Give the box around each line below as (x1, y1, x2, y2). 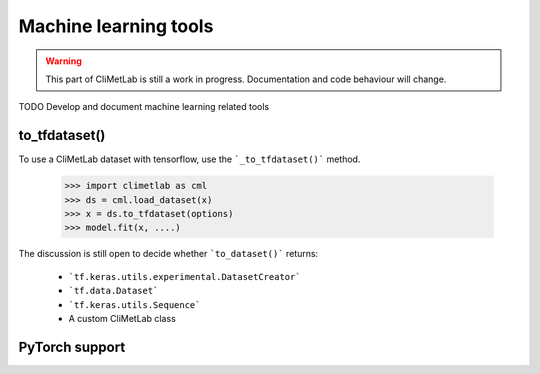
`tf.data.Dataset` (68, 285, 159, 297)
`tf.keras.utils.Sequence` (68, 299, 201, 310)
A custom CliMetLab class (68, 312, 177, 324)
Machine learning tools (18, 15, 214, 37)
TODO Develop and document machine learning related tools (18, 101, 270, 113)
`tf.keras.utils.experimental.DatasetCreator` (68, 271, 301, 282)
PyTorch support (18, 338, 126, 355)
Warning (45, 55, 82, 67)
